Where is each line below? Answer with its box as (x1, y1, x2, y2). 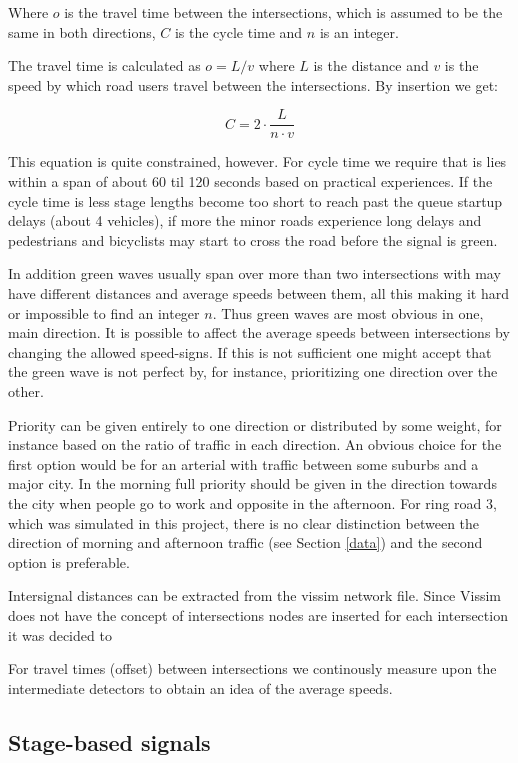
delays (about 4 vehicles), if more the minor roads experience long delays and (8, 210, 482, 231)
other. (8, 380, 44, 401)
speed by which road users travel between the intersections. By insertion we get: (8, 74, 499, 95)
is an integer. (319, 21, 399, 42)
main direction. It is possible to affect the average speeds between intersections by (8, 322, 510, 343)
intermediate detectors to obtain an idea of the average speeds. (8, 677, 393, 698)
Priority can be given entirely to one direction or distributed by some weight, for (8, 414, 502, 435)
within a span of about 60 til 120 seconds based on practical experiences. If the (8, 171, 493, 192)
